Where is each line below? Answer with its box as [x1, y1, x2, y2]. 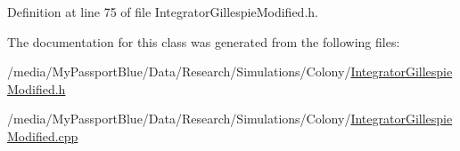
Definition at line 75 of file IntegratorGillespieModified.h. [7, 3, 318, 20]
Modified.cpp [7, 126, 78, 145]
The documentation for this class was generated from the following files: [7, 32, 400, 51]
